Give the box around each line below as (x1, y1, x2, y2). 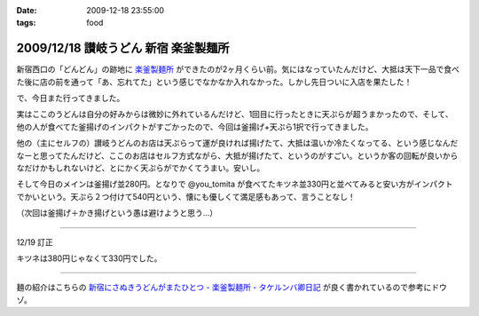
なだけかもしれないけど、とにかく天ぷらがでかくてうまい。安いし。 (16, 162, 265, 173)
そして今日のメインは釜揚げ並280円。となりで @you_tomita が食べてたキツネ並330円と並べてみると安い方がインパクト (16, 178, 453, 190)
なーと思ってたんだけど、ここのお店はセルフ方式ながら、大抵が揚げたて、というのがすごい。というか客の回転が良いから (16, 150, 459, 161)
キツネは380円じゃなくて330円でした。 (16, 253, 162, 264)
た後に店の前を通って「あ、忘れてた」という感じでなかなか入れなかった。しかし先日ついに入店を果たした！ (16, 76, 412, 87)
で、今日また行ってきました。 (16, 93, 125, 104)
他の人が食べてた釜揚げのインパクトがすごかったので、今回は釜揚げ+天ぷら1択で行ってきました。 (16, 121, 373, 132)
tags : (16, 18, 36, 28)
